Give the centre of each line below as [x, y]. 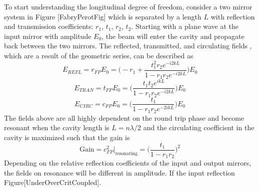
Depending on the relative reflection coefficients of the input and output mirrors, [128, 163]
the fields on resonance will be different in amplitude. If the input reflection [119, 172]
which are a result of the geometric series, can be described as [99, 55]
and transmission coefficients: [49, 26]
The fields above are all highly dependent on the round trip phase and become [124, 117]
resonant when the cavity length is [57, 127]
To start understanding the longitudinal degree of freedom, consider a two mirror [128, 6]
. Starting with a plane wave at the [185, 26]
